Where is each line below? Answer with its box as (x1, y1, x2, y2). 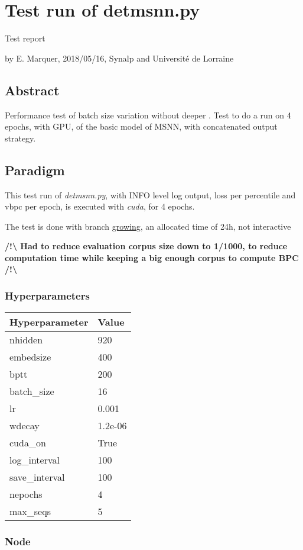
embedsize (9, 350, 51, 364)
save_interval (9, 470, 65, 484)
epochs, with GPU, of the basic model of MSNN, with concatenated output (5, 120, 278, 133)
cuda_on (9, 436, 46, 450)
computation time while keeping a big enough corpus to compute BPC (5, 251, 299, 263)
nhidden (9, 333, 43, 347)
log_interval (9, 453, 60, 467)
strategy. (5, 131, 36, 144)
